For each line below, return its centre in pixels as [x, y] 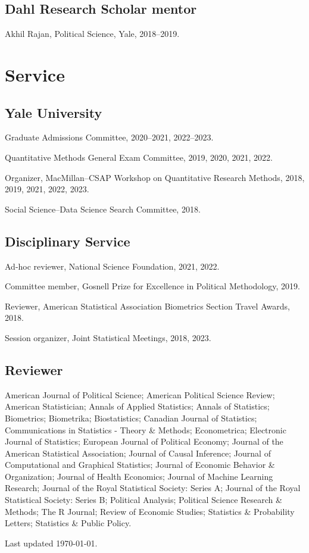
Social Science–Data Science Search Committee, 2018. [103, 209]
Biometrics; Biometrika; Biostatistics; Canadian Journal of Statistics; [131, 418]
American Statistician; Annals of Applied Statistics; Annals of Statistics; [137, 406]
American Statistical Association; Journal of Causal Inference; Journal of [138, 453]
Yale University [54, 112]
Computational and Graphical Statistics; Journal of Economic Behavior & [140, 465]
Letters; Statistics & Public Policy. [68, 523]
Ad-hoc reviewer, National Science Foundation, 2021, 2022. [112, 266]
